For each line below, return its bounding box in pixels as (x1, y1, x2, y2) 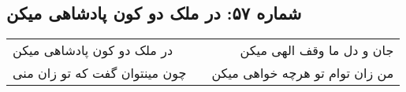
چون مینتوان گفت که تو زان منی (13, 64, 187, 83)
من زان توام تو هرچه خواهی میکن (211, 64, 394, 83)
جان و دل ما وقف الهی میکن (240, 41, 394, 60)
